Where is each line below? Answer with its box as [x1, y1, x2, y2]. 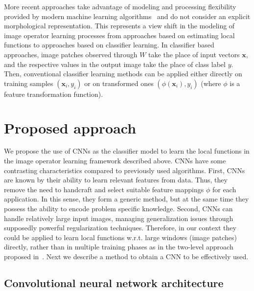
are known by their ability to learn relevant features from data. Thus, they [4, 175, 228, 185]
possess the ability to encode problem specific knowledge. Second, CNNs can [4, 203, 233, 214]
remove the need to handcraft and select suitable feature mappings [4, 184, 204, 194]
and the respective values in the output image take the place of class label [4, 59, 226, 69]
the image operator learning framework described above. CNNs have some [4, 156, 226, 166]
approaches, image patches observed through [4, 49, 138, 59]
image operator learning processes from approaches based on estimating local [4, 30, 235, 40]
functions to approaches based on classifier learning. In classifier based [4, 40, 214, 50]
